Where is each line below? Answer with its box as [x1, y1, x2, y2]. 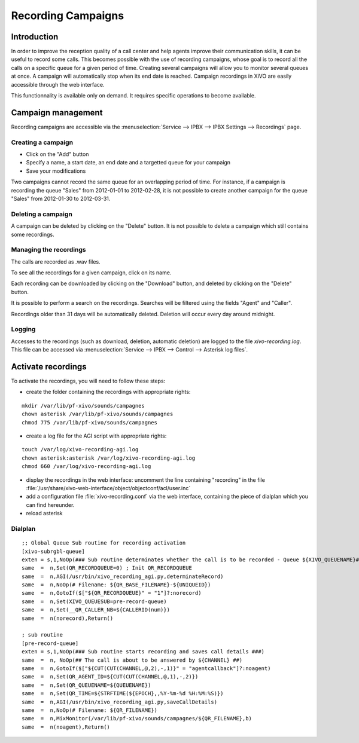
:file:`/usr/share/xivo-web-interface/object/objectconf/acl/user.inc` [26, 484, 191, 491]
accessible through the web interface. [11, 81, 105, 88]
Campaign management [11, 108, 103, 118]
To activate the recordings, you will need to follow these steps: [11, 377, 166, 385]
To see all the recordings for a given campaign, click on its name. [11, 269, 172, 276]
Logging [11, 325, 36, 334]
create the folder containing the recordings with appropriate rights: [26, 389, 191, 396]
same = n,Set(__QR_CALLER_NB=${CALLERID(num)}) [22, 607, 171, 613]
